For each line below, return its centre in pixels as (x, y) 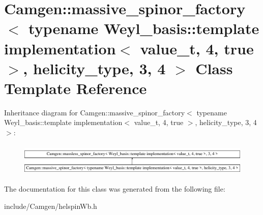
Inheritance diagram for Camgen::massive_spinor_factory (95, 112)
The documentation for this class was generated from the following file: (115, 189)
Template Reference (76, 88)
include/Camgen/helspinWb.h (51, 206)
